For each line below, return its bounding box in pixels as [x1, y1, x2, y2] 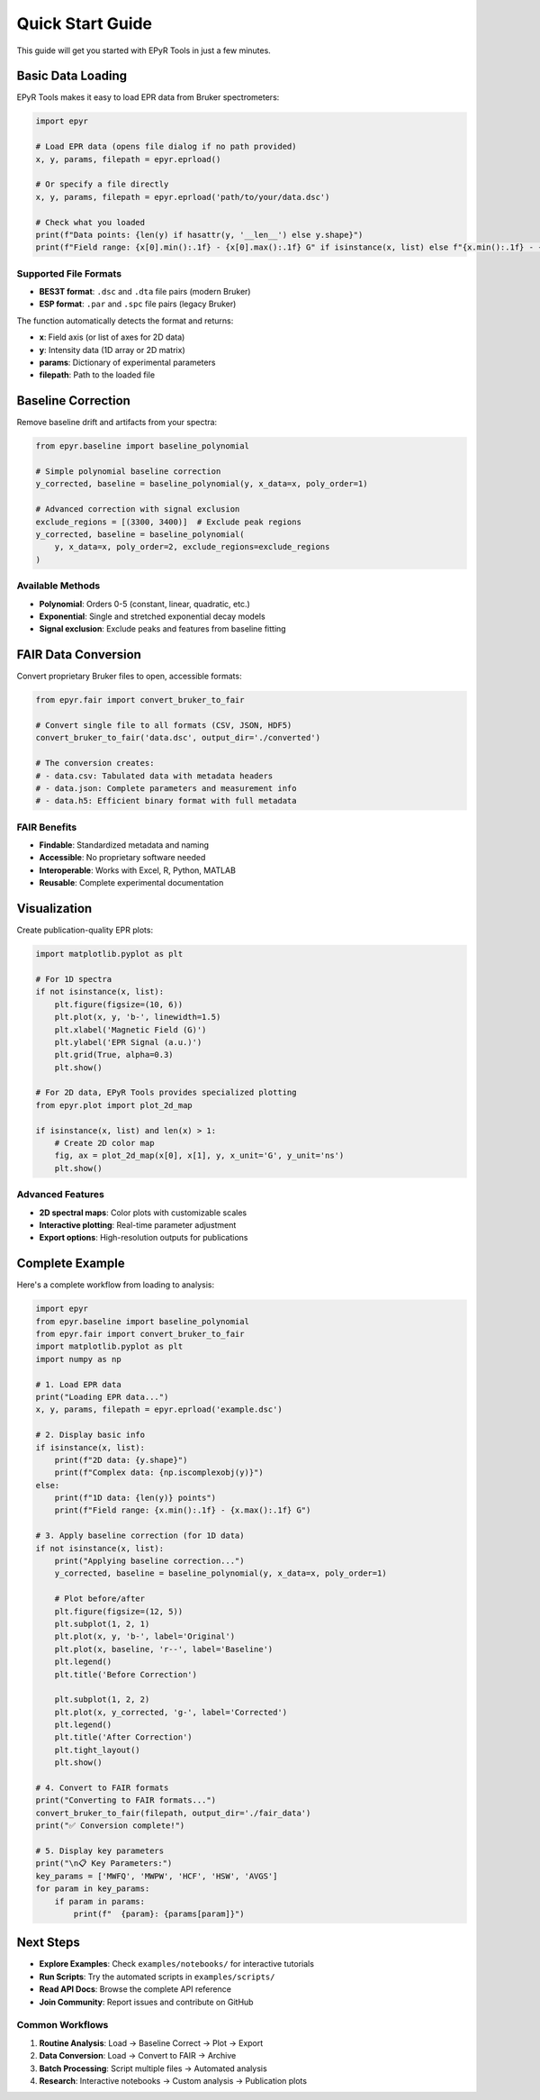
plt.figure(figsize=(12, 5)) [54, 1606, 184, 1616]
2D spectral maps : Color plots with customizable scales [39, 1207, 247, 1218]
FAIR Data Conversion [16, 647, 141, 662]
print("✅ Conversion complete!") [35, 1821, 185, 1831]
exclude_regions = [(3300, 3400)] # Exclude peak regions [35, 516, 301, 527]
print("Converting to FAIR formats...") [35, 1795, 216, 1805]
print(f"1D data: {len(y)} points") [54, 1493, 216, 1504]
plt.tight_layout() [54, 1744, 141, 1755]
